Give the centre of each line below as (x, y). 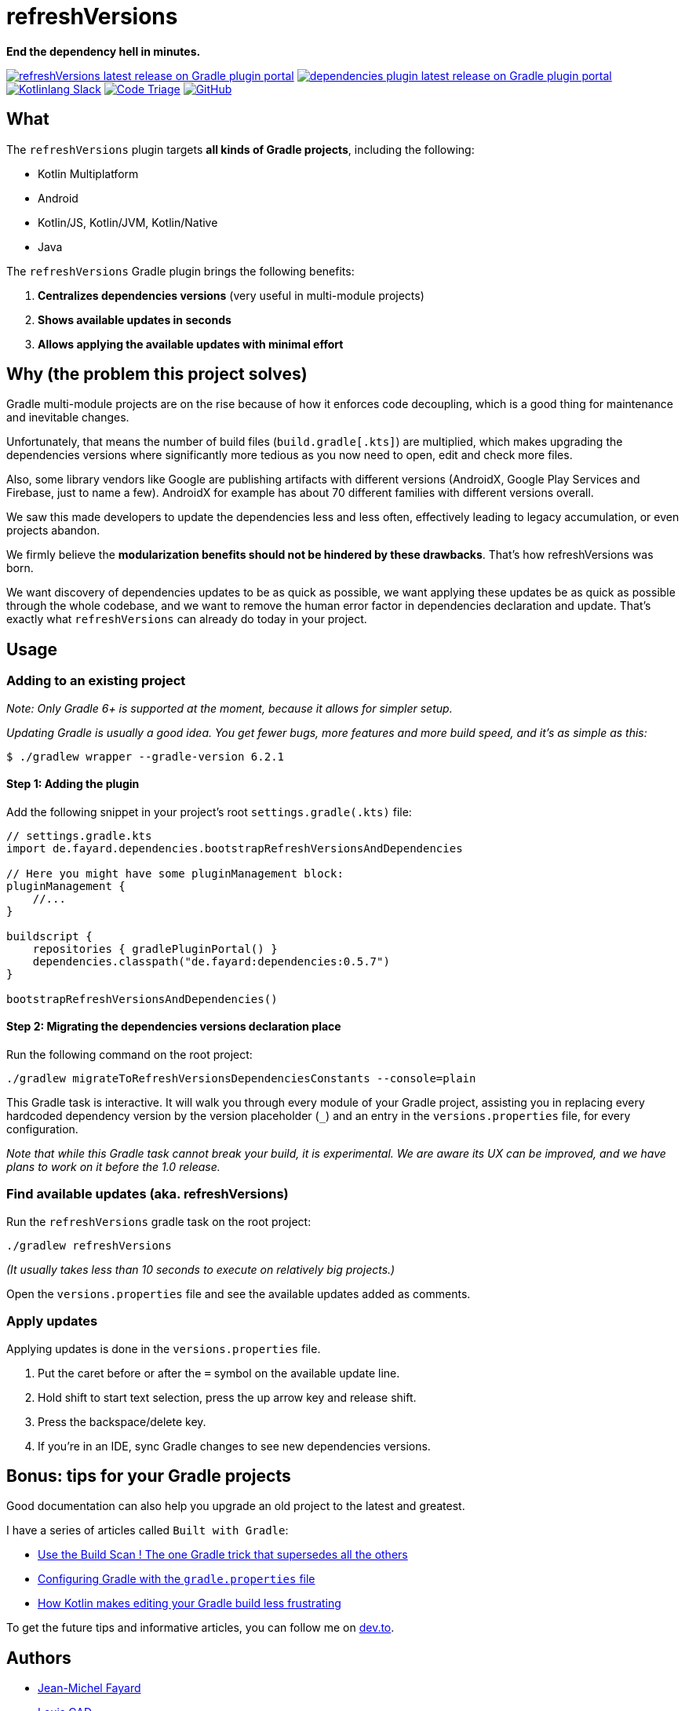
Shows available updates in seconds (135, 319)
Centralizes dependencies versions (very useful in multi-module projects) (231, 295)
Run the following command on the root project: (129, 1055)
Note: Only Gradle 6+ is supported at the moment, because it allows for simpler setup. (230, 708)
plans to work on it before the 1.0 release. (113, 1167)
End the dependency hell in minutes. (104, 51)
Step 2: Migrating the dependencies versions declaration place (174, 1027)
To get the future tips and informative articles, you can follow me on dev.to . (200, 1628)
